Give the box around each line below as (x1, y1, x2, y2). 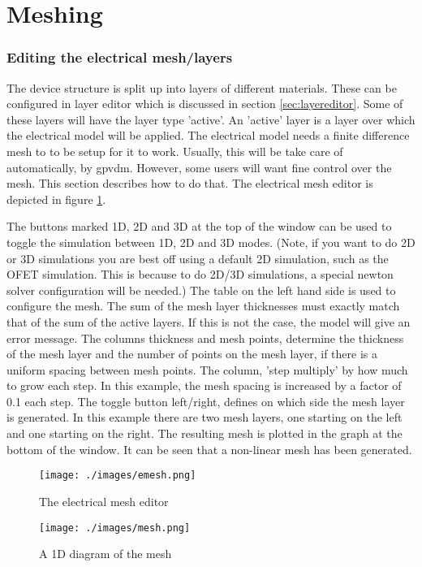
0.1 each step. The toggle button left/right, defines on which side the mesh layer (6, 392, 405, 409)
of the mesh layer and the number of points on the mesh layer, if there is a (6, 345, 377, 362)
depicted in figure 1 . (6, 190, 106, 207)
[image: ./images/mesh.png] (39, 522, 191, 534)
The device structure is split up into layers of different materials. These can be (6, 79, 397, 96)
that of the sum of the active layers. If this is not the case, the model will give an (6, 313, 411, 330)
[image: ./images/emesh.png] (39, 470, 196, 482)
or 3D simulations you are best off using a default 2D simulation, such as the (6, 249, 389, 266)
